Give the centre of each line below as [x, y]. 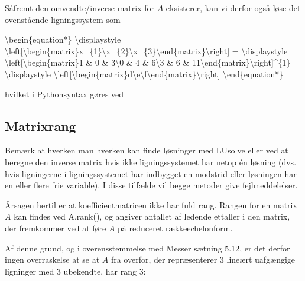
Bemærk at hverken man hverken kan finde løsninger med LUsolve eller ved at [147, 150]
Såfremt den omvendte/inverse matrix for [80, 8]
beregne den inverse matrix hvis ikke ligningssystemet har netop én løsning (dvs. [151, 161]
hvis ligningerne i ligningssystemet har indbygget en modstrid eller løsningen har [151, 173]
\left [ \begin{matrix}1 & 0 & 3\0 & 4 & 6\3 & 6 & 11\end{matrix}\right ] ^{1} [148, 62]
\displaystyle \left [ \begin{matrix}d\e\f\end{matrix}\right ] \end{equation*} [144, 73]
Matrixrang [40, 125]
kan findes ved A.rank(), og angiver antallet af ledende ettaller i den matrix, [152, 216]
